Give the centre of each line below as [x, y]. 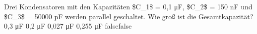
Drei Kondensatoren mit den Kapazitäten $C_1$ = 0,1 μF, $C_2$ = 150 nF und [128, 6]
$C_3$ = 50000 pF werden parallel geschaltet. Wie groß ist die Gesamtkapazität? [129, 16]
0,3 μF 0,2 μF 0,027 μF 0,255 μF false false [68, 26]
